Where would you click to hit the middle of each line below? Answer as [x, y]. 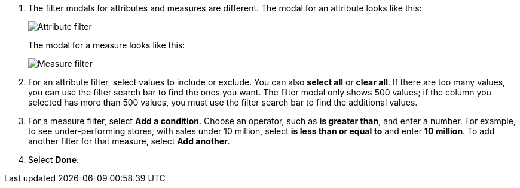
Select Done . [54, 160]
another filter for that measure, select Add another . [129, 141]
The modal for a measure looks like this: [107, 45]
